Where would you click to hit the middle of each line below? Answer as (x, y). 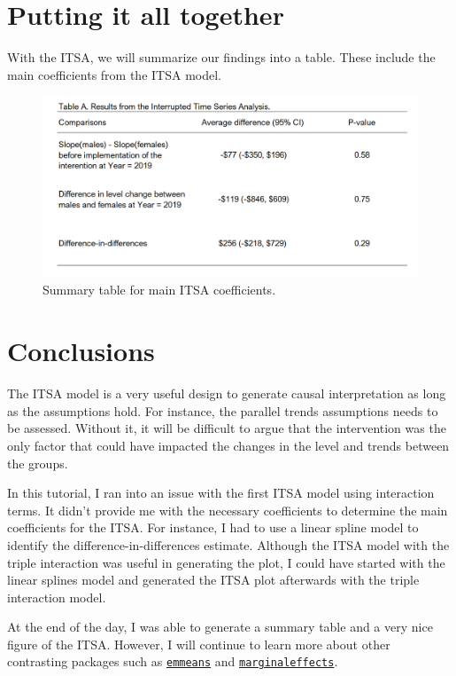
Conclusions (81, 351)
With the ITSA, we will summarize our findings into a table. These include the (221, 57)
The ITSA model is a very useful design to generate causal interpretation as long (227, 393)
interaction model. (57, 597)
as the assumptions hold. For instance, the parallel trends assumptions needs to (223, 410)
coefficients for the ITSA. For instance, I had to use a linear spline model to (213, 527)
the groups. (38, 463)
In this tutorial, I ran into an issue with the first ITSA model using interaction (221, 493)
